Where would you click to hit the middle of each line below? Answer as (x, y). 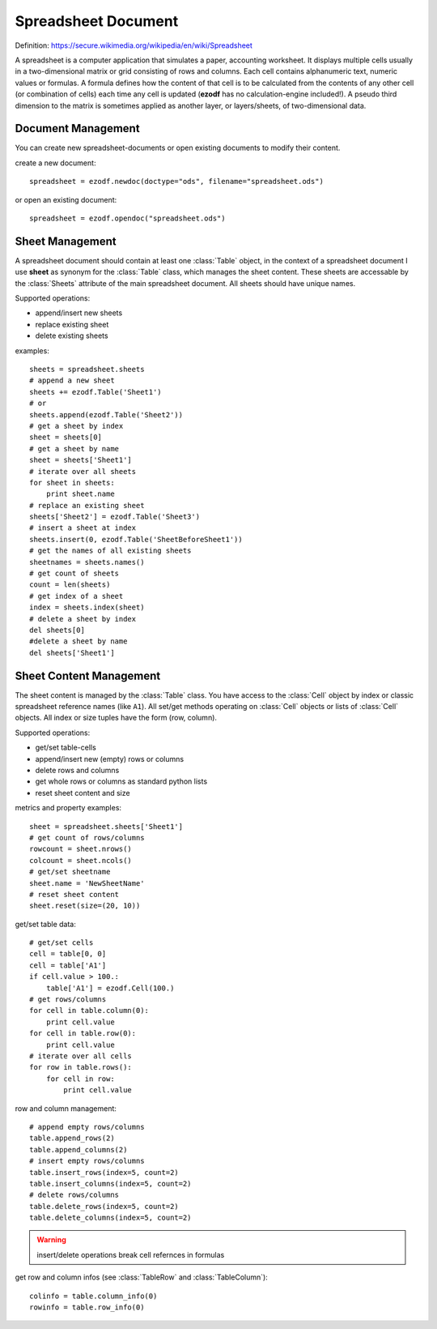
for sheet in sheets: (72, 483)
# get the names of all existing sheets (110, 551)
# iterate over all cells (81, 1056)
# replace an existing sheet (87, 505)
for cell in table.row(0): (83, 1034)
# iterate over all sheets (83, 471)
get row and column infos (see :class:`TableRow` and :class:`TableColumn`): (142, 1277)
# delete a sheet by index (83, 619)
